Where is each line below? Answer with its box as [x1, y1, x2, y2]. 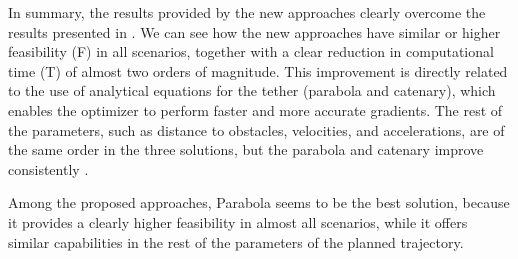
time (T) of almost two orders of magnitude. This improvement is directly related [8, 60, 508, 81]
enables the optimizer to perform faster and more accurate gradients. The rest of [8, 99, 503, 120]
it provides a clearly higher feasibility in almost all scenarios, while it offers [8, 211, 468, 232]
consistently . [8, 158, 89, 179]
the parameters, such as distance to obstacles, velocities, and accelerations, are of [8, 119, 505, 140]
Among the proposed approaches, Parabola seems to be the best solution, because [8, 192, 510, 213]
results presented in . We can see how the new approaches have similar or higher [8, 21, 501, 42]
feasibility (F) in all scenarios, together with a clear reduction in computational [8, 41, 494, 62]
